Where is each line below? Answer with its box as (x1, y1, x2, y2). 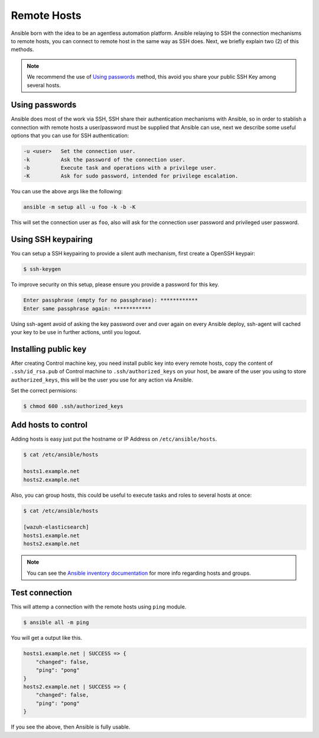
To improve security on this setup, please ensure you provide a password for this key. (11, 281, 220, 288)
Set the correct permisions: (11, 387, 77, 394)
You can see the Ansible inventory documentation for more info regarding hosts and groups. (27, 569, 251, 577)
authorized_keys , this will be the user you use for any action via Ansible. (11, 376, 193, 383)
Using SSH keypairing (11, 234, 93, 245)
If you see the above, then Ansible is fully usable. (11, 723, 131, 730)
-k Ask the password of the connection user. (23, 156, 185, 163)
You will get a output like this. (11, 635, 83, 642)
